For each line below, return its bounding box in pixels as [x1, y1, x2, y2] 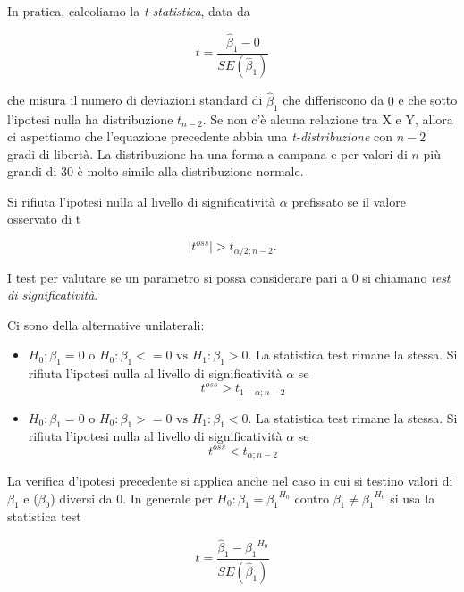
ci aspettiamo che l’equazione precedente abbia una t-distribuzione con [7, 127, 393, 146]
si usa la [390, 488, 435, 507]
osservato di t [7, 209, 81, 228]
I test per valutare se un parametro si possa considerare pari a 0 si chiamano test [7, 267, 451, 286]
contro [294, 488, 329, 507]
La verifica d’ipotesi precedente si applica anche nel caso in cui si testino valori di [7, 470, 453, 489]
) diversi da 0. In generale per [50, 488, 213, 507]
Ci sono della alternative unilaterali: [7, 315, 205, 334]
